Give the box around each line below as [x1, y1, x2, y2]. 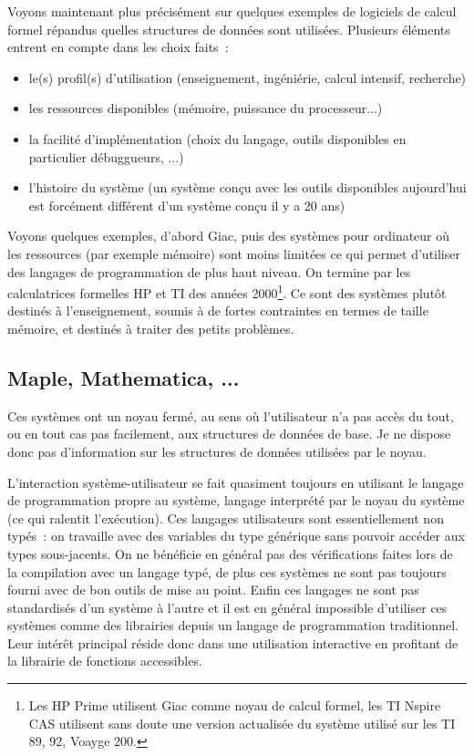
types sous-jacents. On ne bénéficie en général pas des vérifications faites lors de [7, 544, 453, 563]
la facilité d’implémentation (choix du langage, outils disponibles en [28, 129, 407, 148]
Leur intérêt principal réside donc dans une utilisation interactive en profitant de [7, 633, 459, 652]
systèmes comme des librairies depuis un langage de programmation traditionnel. [7, 616, 459, 635]
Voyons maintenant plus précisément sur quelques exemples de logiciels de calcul [7, 2, 457, 20]
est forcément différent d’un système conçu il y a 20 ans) [28, 195, 345, 214]
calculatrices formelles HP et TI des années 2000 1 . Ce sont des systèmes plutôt [7, 281, 447, 302]
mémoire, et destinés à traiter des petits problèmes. [7, 318, 294, 337]
